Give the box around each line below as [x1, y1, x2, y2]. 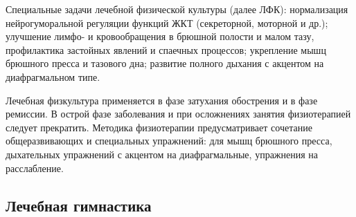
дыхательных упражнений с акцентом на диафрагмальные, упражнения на [6, 147, 319, 161]
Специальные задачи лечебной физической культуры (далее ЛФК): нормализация [6, 2, 348, 16]
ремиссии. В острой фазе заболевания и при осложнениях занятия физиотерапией [6, 106, 351, 121]
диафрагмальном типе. [6, 69, 100, 84]
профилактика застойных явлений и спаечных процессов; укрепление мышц [6, 42, 326, 57]
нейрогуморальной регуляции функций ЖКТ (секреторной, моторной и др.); [6, 15, 328, 30]
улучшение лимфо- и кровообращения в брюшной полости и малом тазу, [6, 29, 314, 44]
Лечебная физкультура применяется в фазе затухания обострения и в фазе [6, 93, 318, 107]
